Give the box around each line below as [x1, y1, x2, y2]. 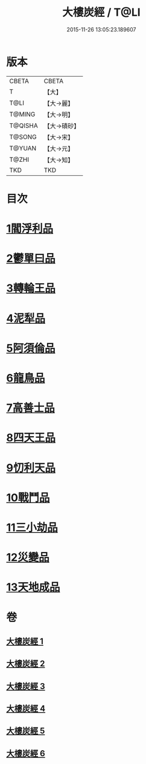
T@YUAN [9, 144, 37, 152]
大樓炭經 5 [6, 726, 45, 736]
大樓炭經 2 [6, 659, 45, 669]
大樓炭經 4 [6, 704, 46, 714]
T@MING [9, 110, 36, 118]
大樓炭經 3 [6, 681, 45, 692]
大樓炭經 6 [6, 748, 45, 759]
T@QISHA [9, 121, 38, 130]
